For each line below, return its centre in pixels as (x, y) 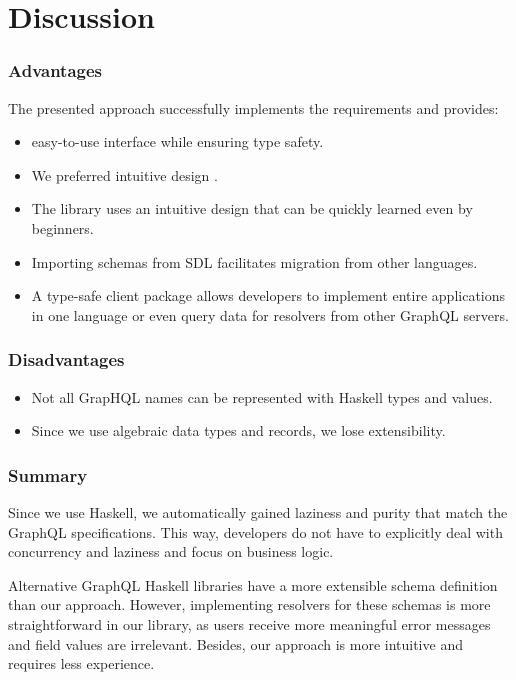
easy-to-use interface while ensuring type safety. (177, 141)
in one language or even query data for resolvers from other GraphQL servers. (270, 314)
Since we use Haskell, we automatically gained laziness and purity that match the (258, 511)
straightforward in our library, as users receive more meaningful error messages (249, 623)
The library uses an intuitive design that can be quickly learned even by (252, 208)
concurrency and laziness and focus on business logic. (171, 551)
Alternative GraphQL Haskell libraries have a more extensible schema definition (253, 584)
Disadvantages (66, 359)
